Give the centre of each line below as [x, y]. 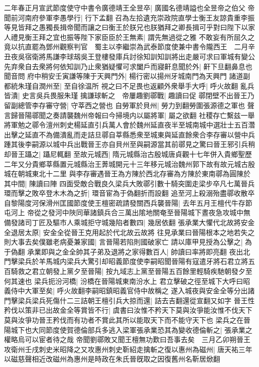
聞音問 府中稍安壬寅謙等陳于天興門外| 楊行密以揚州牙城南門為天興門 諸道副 [127, 76]
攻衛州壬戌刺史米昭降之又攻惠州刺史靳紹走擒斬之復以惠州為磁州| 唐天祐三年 [128, 349]
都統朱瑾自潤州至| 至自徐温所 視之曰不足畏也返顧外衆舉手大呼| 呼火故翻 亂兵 [129, 85]
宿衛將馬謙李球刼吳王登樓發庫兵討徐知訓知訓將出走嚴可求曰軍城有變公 [140, 56]
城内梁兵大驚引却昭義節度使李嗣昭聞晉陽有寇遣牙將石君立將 [150, 261]
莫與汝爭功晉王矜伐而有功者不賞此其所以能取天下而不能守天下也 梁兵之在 [124, 320]
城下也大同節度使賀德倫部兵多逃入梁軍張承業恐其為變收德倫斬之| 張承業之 [131, 329]
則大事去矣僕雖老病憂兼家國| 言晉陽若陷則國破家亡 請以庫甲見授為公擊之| [124, 242]
